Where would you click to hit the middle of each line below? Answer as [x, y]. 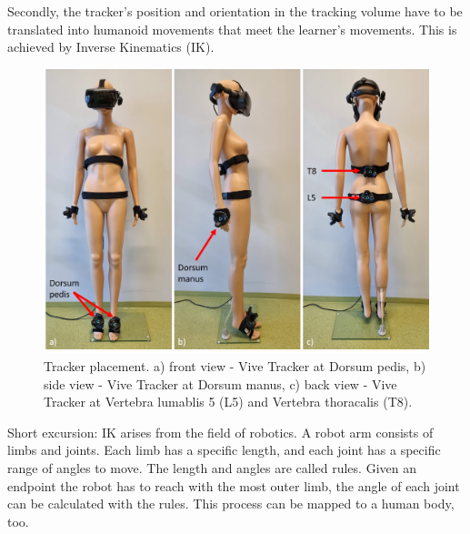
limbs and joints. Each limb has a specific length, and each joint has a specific [224, 450]
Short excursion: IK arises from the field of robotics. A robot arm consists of [220, 432]
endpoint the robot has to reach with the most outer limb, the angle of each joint [234, 485]
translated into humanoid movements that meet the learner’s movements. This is [232, 29]
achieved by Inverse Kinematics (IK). [111, 47]
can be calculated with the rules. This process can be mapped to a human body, [231, 504]
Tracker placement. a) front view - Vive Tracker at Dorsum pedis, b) [235, 365]
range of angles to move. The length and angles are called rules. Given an [212, 467]
